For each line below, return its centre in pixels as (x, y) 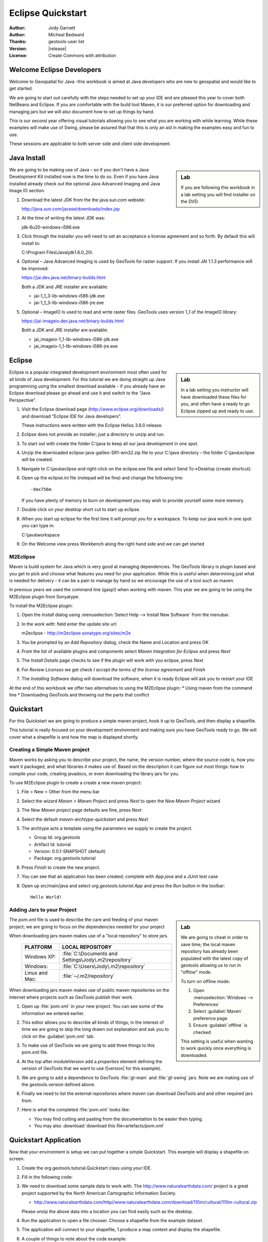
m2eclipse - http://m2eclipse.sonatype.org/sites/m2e (76, 633)
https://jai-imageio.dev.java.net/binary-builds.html (73, 321)
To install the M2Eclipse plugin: (41, 606)
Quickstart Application (45, 1140)
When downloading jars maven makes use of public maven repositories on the (89, 990)
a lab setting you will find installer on (218, 194)
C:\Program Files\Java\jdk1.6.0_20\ (57, 252)
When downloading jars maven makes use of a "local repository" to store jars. (89, 935)
